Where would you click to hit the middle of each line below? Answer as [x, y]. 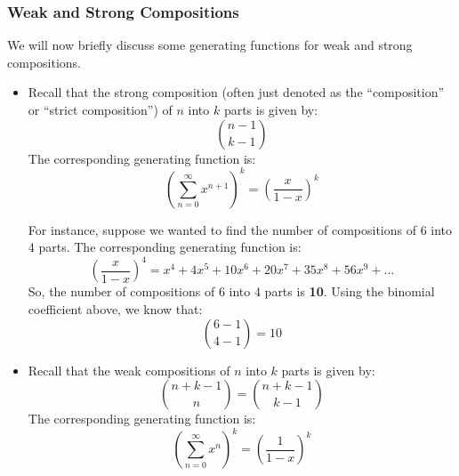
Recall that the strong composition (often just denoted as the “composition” [236, 92]
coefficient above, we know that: [115, 308]
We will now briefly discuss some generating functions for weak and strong [210, 45]
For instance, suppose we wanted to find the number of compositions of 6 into [240, 229]
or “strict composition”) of [100, 109]
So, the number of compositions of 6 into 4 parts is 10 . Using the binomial [231, 291]
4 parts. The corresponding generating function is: [165, 247]
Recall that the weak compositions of [129, 370]
